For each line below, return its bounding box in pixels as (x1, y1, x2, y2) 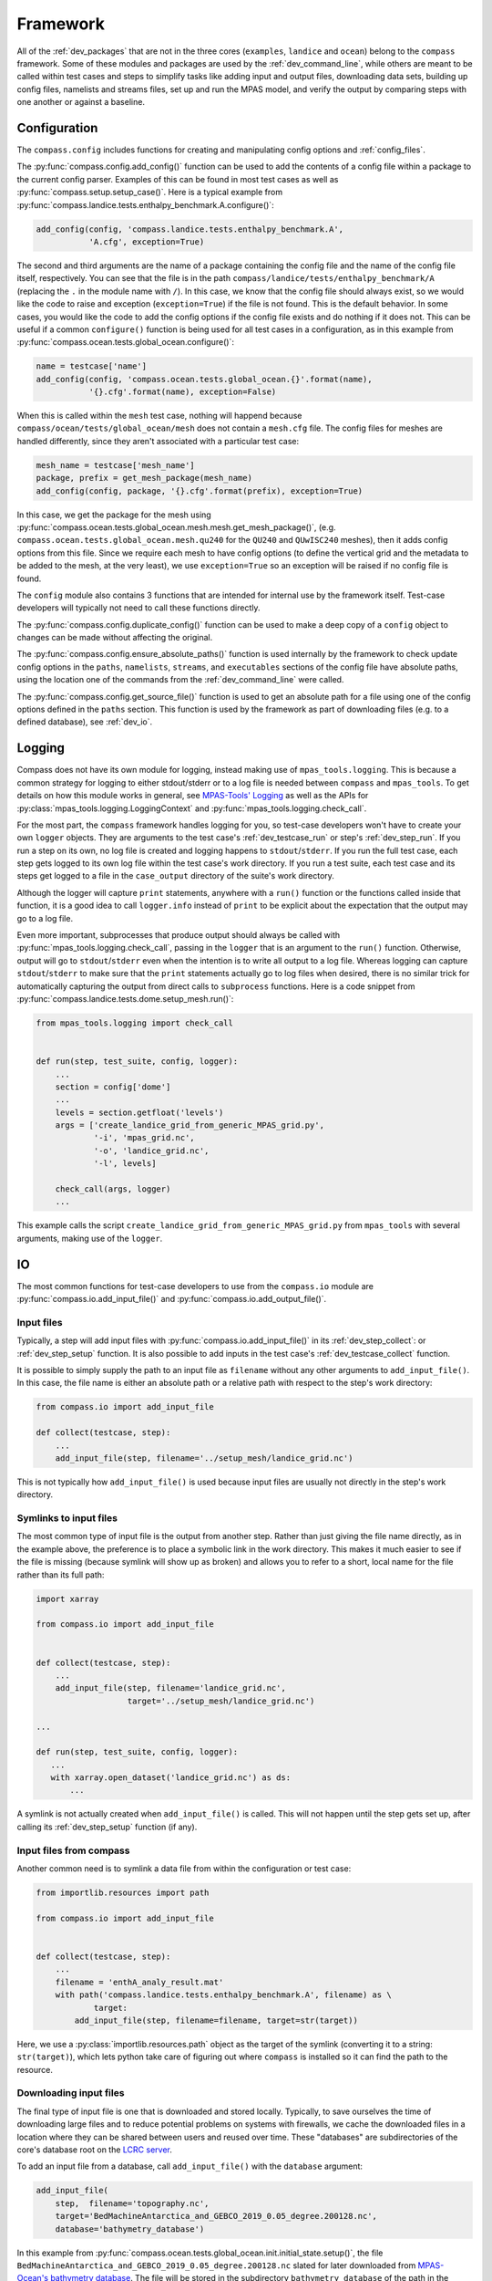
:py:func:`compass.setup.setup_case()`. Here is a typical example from (16, 187, 282, 198)
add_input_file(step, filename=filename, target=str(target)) (74, 2015, 359, 2026)
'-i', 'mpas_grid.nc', (93, 1132, 195, 1143)
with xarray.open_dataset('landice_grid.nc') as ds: (50, 1773, 292, 1783)
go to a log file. (16, 912, 73, 923)
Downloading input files (16, 2087, 125, 2099)
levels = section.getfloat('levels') (55, 1107, 224, 1118)
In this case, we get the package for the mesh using (16, 509, 211, 520)
